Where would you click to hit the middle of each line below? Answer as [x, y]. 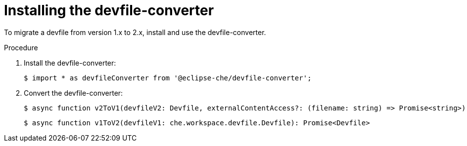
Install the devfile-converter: [70, 63]
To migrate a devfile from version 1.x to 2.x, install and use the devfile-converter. [135, 32]
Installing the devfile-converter [109, 10]
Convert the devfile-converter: [73, 93]
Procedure [21, 47]
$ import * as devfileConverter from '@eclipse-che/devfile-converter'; [168, 78]
